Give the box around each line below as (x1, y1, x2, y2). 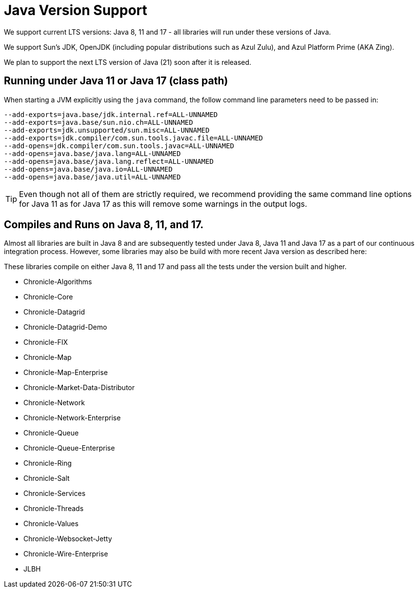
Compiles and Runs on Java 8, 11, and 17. (4, 218, 204, 231)
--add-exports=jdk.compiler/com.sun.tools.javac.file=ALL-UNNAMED (4, 134, 263, 142)
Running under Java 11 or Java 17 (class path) (4, 75, 228, 87)
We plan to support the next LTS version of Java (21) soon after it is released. (4, 58, 252, 66)
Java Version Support (4, 2, 147, 19)
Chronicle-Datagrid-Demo (23, 323, 107, 332)
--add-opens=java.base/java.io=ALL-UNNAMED (4, 165, 173, 173)
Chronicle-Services (23, 489, 86, 498)
